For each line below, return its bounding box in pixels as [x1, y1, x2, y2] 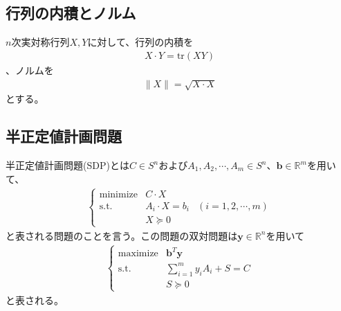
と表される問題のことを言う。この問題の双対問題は [6, 228, 238, 242]
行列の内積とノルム [6, 2, 136, 24]
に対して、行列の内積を [87, 35, 194, 49]
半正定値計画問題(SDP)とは [6, 158, 129, 172]
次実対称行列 [11, 35, 70, 49]
